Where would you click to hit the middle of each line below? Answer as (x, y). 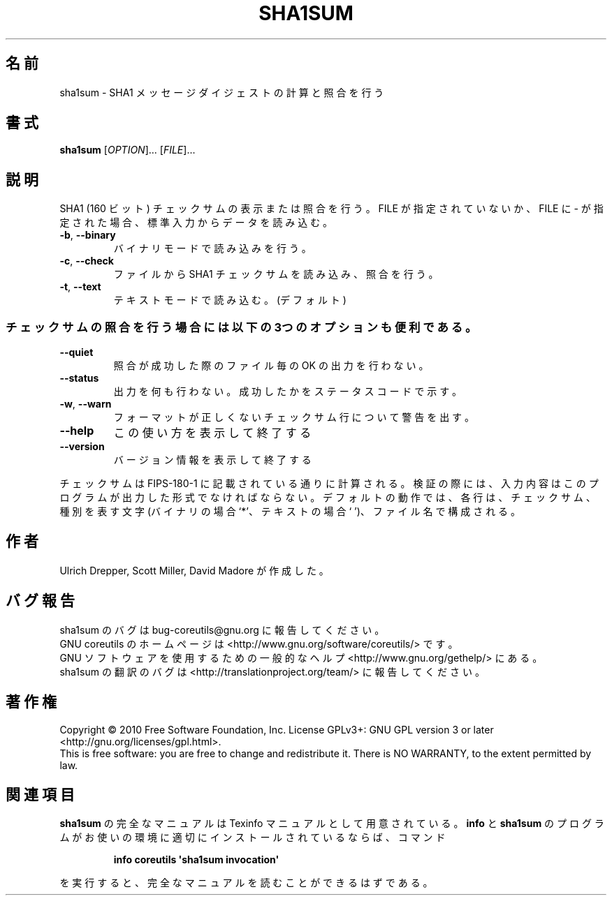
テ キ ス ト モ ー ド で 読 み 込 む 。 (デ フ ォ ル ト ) (230, 300)
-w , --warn (86, 404)
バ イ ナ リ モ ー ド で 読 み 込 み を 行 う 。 (212, 248)
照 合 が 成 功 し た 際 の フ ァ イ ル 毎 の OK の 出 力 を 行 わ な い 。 (271, 366)
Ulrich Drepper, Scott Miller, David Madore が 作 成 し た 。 (194, 570)
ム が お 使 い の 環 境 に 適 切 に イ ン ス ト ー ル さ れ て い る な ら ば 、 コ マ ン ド (253, 837)
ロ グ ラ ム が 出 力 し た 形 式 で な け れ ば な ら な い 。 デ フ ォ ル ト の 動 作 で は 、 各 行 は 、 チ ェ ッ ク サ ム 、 (328, 498)
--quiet (76, 352)
